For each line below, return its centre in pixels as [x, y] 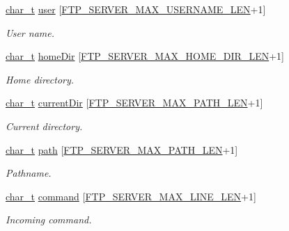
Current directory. [44, 126]
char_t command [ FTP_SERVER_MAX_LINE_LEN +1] [131, 196]
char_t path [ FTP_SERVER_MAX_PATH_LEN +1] [122, 149]
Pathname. [29, 173]
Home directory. [40, 79]
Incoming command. [49, 220]
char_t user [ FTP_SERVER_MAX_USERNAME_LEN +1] [136, 9]
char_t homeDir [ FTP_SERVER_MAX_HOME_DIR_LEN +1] [145, 56]
